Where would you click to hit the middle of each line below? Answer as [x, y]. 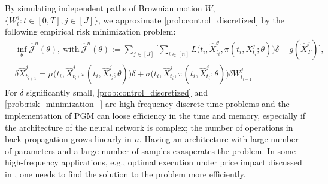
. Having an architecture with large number [219, 139]
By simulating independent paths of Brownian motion [104, 8]
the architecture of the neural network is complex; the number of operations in [149, 127]
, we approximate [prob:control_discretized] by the [192, 19]
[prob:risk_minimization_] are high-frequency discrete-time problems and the [147, 104]
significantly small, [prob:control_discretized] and [117, 92]
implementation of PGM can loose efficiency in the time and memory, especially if [155, 116]
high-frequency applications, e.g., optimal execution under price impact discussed [154, 162]
